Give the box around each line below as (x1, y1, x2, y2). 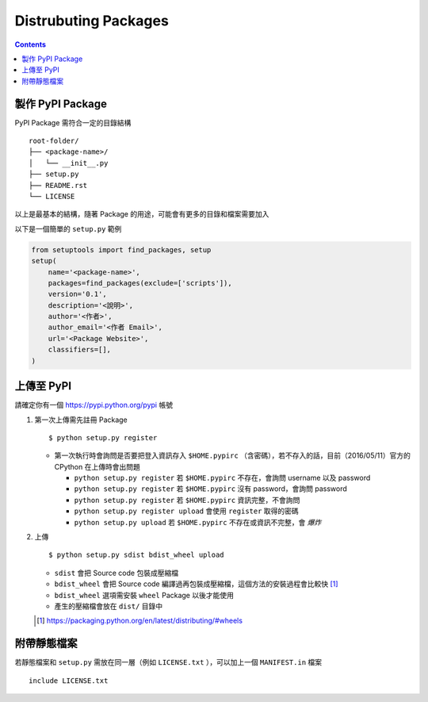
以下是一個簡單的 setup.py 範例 (14, 224, 122, 233)
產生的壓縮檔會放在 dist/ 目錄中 (54, 601, 163, 611)
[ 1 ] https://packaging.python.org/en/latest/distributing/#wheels (36, 616, 243, 626)
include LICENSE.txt (29, 676, 109, 685)
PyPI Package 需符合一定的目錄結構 (14, 117, 132, 127)
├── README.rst (29, 181, 88, 190)
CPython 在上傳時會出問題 (54, 462, 140, 471)
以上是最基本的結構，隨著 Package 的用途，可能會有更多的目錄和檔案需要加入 (14, 209, 269, 219)
